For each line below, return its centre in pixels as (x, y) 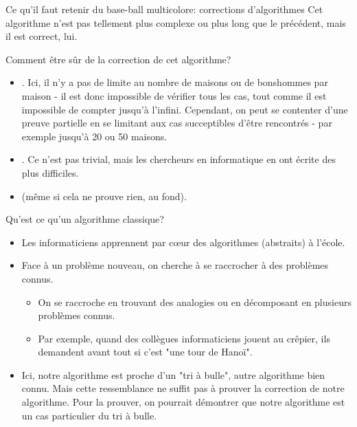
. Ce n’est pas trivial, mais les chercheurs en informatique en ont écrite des (178, 159)
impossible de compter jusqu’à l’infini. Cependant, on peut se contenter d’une (185, 109)
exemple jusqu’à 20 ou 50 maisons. (94, 136)
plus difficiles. (50, 172)
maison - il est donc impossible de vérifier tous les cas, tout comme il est (174, 95)
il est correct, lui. (42, 36)
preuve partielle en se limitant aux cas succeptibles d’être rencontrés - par (177, 123)
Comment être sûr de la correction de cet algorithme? (118, 59)
